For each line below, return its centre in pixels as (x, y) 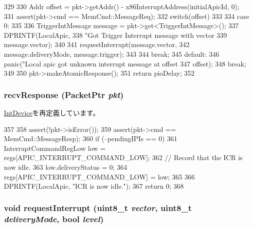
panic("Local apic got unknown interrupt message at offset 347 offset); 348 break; (125, 63)
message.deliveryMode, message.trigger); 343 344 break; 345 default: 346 (112, 54)
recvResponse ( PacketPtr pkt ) (64, 94)
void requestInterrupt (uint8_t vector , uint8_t (98, 207)
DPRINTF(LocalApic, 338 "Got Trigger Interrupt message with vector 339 (116, 35)
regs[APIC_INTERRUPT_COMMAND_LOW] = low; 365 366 (99, 176)
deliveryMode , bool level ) (54, 219)
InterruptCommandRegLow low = (55, 148)
